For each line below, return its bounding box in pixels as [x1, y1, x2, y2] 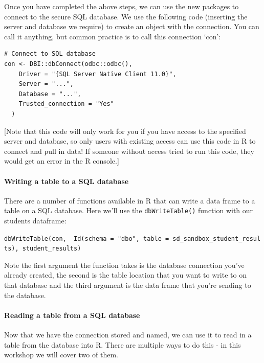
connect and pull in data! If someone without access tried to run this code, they [4, 145, 254, 156]
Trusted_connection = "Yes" [18, 100, 114, 108]
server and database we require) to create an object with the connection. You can [4, 21, 259, 32]
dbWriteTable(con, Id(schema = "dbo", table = [4, 235, 169, 242]
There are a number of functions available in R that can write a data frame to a [4, 195, 255, 206]
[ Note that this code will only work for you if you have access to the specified [4, 125, 246, 136]
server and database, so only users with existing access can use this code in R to [4, 135, 256, 146]
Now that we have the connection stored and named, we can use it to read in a [4, 329, 252, 340]
